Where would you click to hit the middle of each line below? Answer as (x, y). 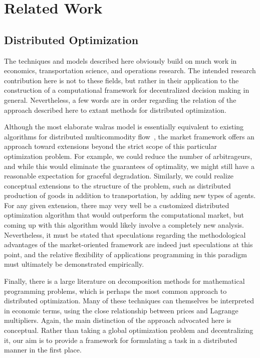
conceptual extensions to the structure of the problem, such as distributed (117, 185)
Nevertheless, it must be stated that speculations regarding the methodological (125, 234)
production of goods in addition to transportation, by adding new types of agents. (130, 195)
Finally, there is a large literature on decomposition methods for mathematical (124, 281)
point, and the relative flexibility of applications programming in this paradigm (125, 254)
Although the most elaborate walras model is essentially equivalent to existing (124, 127)
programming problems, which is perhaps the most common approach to (115, 291)
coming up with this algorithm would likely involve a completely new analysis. (124, 225)
